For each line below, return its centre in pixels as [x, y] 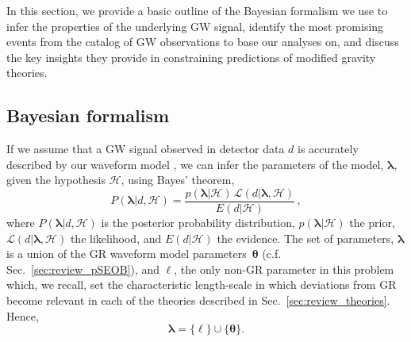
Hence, [23, 315]
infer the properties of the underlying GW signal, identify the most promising [195, 26]
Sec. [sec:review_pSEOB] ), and [83, 269]
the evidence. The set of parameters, [305, 238]
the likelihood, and [116, 238]
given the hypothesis [56, 180]
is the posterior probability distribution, [198, 223]
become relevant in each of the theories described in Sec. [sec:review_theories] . [198, 300]
